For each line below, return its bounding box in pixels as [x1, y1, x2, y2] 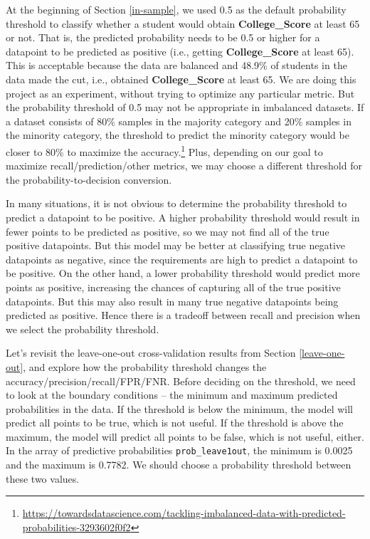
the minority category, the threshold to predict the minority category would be [6, 127, 349, 142]
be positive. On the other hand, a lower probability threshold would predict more [6, 266, 360, 281]
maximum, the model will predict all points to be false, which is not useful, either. [6, 429, 364, 444]
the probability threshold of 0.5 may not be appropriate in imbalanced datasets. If [6, 100, 364, 115]
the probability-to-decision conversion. [6, 172, 172, 187]
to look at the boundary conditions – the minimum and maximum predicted [6, 387, 338, 402]
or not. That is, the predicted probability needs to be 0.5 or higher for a [6, 30, 320, 45]
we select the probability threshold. [6, 321, 159, 336]
